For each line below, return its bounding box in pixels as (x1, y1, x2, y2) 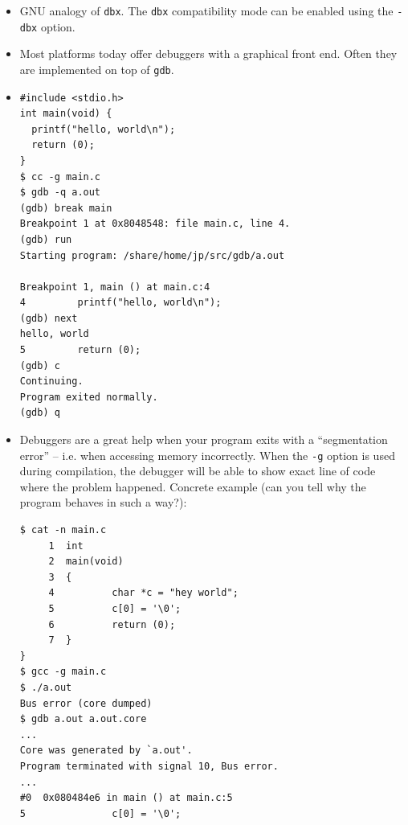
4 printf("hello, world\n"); (19, 297, 222, 309)
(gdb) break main (19, 202, 112, 214)
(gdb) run (19, 233, 72, 245)
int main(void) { (19, 108, 112, 120)
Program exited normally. (19, 391, 158, 403)
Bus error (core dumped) (19, 697, 153, 709)
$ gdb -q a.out (19, 187, 101, 199)
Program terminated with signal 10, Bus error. (19, 760, 279, 772)
